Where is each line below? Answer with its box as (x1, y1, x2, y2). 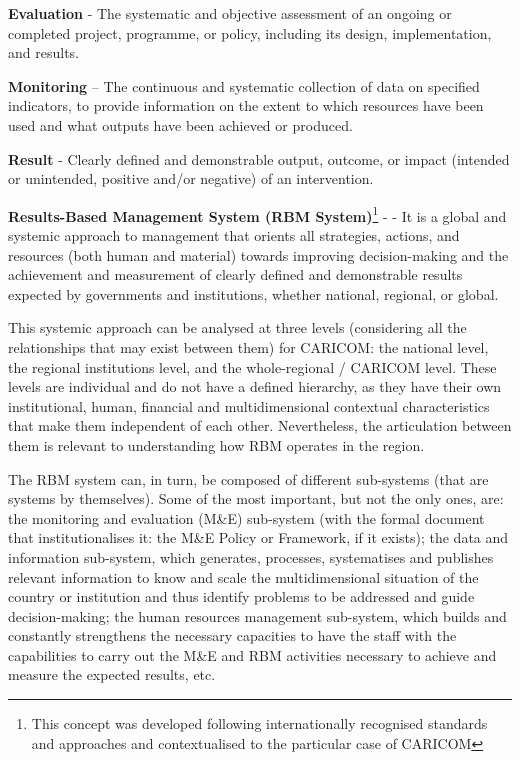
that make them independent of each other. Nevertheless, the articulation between (8, 415, 512, 436)
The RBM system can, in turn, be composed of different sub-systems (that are (8, 468, 489, 489)
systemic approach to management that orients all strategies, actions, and (8, 225, 460, 245)
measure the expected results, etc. (8, 664, 216, 685)
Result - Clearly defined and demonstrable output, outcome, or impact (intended (8, 148, 510, 169)
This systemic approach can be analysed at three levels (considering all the (8, 317, 467, 338)
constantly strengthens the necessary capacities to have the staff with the (8, 625, 457, 646)
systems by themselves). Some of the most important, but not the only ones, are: (8, 488, 504, 509)
